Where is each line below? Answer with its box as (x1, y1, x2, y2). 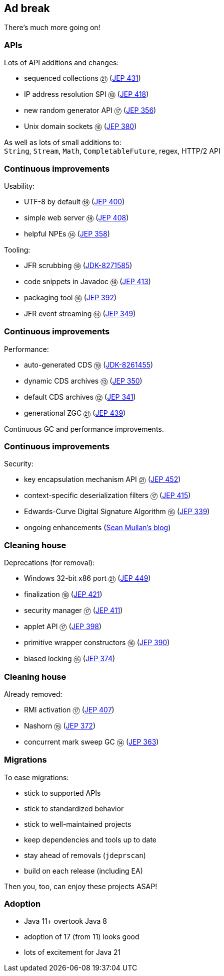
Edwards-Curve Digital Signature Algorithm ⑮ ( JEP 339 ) (24, 507, 210, 516)
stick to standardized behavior (24, 804, 124, 813)
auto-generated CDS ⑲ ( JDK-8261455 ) (24, 360, 153, 369)
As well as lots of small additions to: (4, 138, 121, 147)
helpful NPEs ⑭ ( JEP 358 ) (24, 229, 110, 238)
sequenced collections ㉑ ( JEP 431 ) (24, 74, 141, 83)
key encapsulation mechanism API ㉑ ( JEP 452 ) (24, 475, 181, 484)
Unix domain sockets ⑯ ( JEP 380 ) (24, 122, 137, 131)
